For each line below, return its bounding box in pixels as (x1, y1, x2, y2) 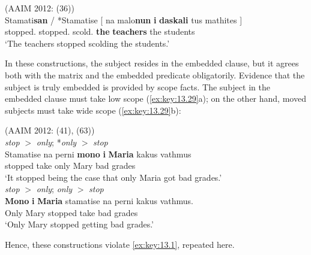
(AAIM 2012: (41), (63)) (5, 124, 95, 136)
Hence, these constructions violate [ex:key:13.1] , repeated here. (5, 238, 235, 250)
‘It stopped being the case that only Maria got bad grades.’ (5, 171, 222, 183)
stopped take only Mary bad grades (5, 159, 136, 172)
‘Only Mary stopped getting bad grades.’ (5, 218, 154, 230)
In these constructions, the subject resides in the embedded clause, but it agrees (5, 57, 299, 69)
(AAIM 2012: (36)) (5, 2, 74, 14)
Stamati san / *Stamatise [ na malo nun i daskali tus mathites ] (5, 13, 243, 26)
